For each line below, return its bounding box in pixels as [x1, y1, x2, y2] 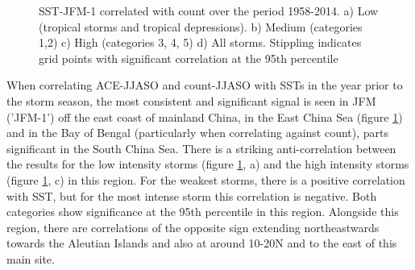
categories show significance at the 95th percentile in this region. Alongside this [6, 203, 399, 220]
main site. [6, 250, 55, 267]
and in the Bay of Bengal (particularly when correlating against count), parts [6, 124, 389, 141]
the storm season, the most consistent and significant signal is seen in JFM [6, 92, 376, 109]
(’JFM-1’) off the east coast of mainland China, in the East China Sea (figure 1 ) [6, 108, 403, 125]
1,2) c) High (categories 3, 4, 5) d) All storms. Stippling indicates [39, 34, 362, 51]
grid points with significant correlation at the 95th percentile [39, 49, 338, 66]
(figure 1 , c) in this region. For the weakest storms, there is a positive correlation [6, 171, 405, 188]
